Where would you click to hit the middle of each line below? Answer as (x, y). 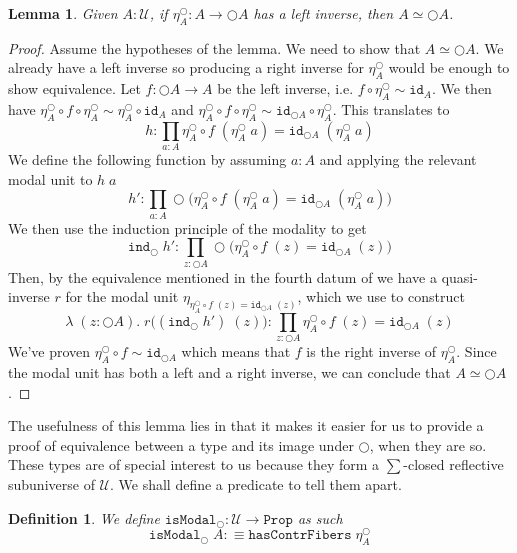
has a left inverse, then (323, 13)
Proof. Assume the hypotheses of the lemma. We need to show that (214, 47)
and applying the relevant (398, 159)
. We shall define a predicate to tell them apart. (256, 483)
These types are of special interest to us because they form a (194, 464)
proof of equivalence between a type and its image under (181, 444)
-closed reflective (453, 464)
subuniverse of (51, 483)
